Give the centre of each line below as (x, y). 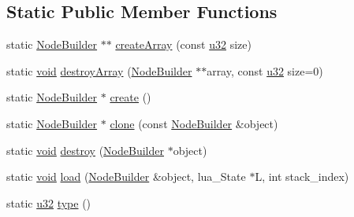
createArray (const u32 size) (183, 44)
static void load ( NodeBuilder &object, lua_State (126, 177)
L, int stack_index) (302, 177)
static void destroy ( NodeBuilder (85, 150)
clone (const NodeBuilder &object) (194, 123)
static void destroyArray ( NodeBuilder (99, 70)
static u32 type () (49, 202)
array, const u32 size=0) (265, 70)
